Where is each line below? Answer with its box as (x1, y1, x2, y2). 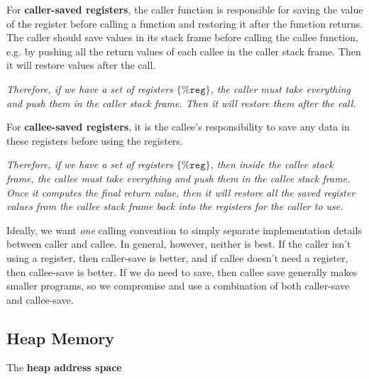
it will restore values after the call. (6, 57, 156, 72)
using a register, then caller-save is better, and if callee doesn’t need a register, (6, 250, 348, 265)
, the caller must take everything (210, 81, 351, 96)
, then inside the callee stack (210, 157, 334, 172)
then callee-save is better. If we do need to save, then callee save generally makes (6, 264, 358, 279)
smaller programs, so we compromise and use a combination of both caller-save (6, 278, 350, 293)
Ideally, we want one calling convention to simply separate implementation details (6, 222, 362, 237)
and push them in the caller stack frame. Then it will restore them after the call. (6, 95, 356, 110)
